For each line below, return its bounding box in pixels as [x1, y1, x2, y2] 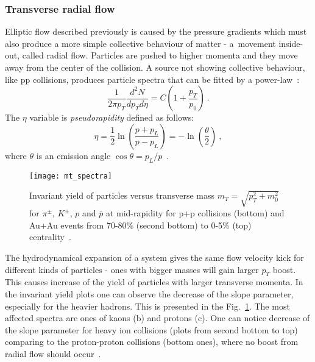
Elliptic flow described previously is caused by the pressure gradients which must [5, 25, 307, 38]
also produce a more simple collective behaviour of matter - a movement [5, 37, 276, 49]
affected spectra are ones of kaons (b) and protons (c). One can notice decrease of [5, 311, 310, 324]
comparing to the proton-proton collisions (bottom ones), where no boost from [5, 335, 299, 348]
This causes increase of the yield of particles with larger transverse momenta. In [5, 275, 303, 288]
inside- [278, 37, 303, 49]
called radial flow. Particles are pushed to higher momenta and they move [22, 49, 298, 62]
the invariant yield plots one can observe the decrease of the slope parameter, [5, 287, 294, 300]
